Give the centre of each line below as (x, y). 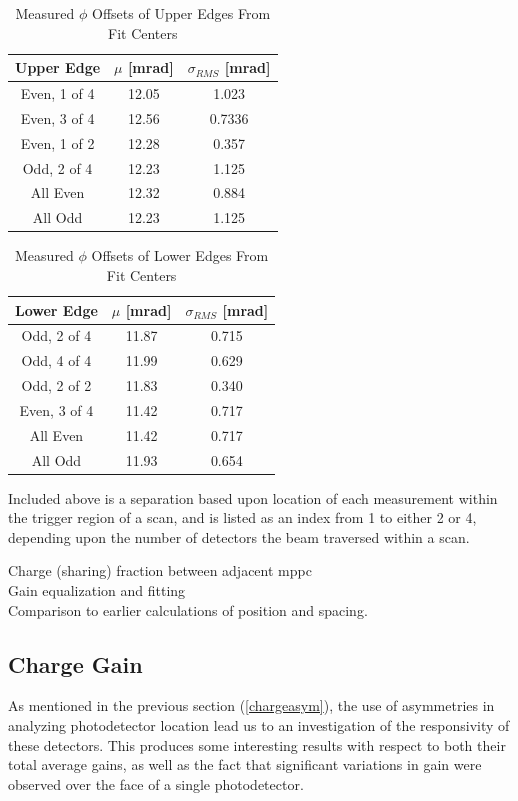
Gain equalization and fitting (97, 590)
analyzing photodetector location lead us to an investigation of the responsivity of (259, 725)
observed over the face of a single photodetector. (156, 783)
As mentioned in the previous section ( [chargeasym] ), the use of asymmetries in (251, 705)
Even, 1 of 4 (57, 93)
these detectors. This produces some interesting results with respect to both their (257, 744)
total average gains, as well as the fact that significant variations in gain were (245, 764)
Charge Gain (75, 663)
